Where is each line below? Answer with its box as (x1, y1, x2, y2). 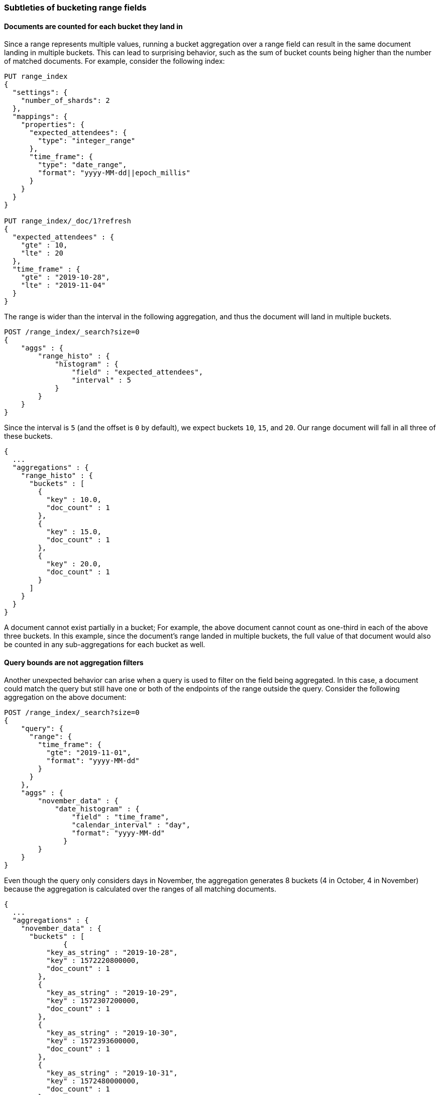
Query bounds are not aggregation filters (4, 658, 144, 667)
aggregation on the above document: (4, 693, 127, 702)
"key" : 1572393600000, (46, 1037, 140, 1045)
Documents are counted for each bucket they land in (4, 22, 183, 31)
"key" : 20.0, (46, 560, 101, 568)
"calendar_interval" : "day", (71, 821, 190, 829)
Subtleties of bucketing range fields (4, 3, 147, 13)
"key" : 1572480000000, (46, 1077, 140, 1085)
